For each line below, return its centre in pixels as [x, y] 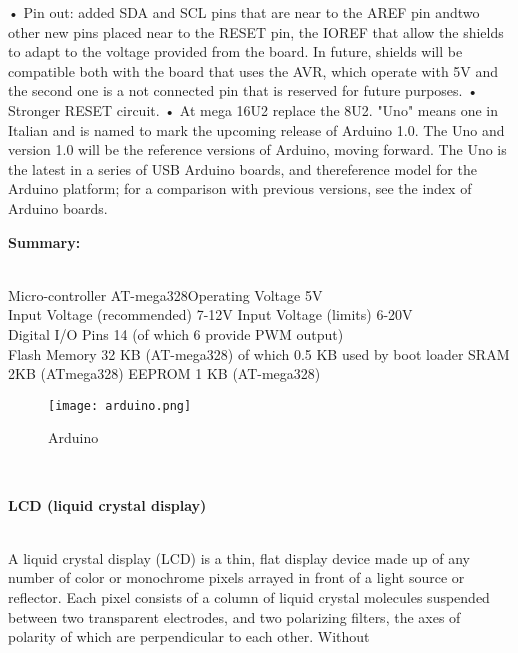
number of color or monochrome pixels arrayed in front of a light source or [236, 577]
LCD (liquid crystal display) [107, 504]
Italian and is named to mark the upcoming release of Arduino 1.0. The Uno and [256, 129]
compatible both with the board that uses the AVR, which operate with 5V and [253, 70]
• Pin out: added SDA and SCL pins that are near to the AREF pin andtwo [244, 12]
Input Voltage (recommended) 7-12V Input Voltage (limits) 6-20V [210, 314]
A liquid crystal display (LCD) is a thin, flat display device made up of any [239, 557]
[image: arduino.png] [120, 405]
